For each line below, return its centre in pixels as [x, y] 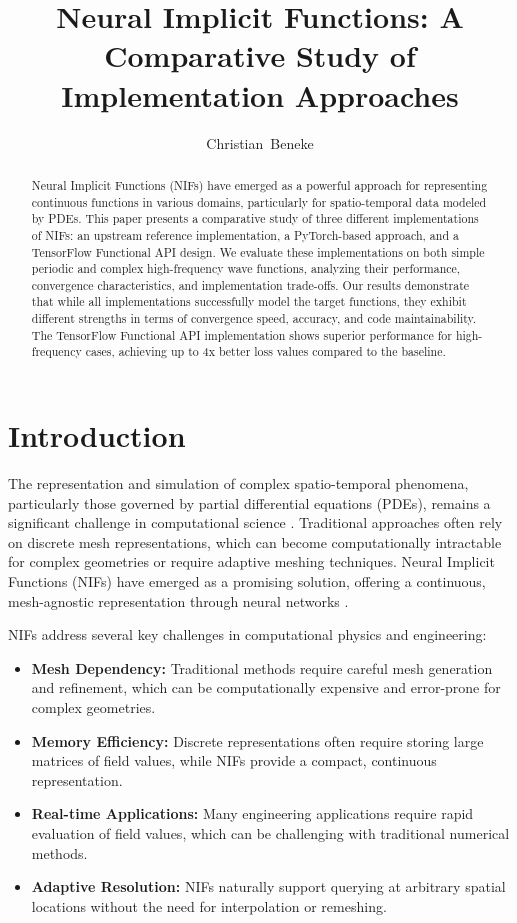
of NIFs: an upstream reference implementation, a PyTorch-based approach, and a [245, 234]
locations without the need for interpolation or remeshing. [209, 905]
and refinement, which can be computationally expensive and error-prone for [266, 687]
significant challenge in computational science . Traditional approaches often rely [255, 522]
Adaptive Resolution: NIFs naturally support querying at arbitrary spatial [268, 886]
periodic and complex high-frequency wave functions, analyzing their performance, [246, 268]
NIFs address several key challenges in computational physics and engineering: [247, 634]
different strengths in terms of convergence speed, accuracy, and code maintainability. [254, 318]
